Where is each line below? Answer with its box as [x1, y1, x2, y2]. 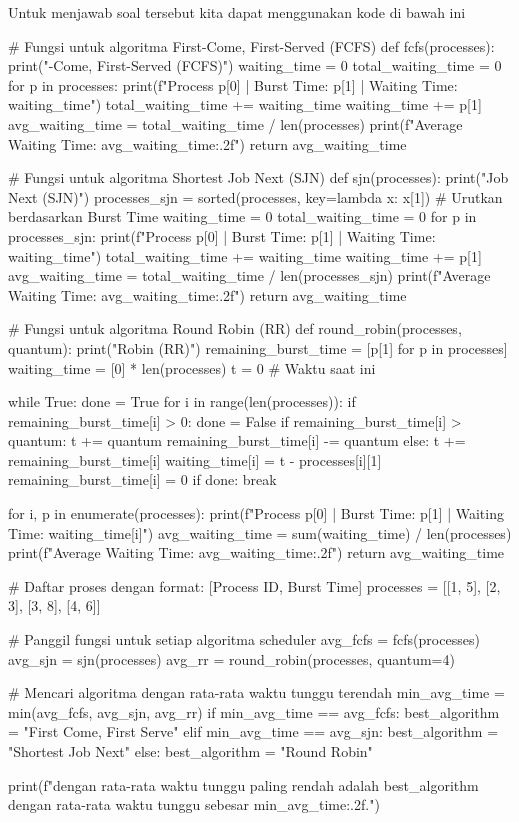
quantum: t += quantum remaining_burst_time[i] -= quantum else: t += [8, 430, 466, 451]
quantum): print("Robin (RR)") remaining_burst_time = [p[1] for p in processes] [8, 337, 508, 358]
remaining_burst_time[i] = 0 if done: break [8, 469, 277, 490]
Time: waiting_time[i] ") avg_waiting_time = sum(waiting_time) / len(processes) [8, 522, 512, 543]
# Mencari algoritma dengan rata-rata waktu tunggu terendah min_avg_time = [8, 682, 505, 703]
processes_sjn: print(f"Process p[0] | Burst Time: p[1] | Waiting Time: [8, 225, 436, 246]
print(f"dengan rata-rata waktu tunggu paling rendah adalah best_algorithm [8, 774, 479, 795]
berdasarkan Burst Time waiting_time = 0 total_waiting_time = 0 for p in [8, 206, 477, 227]
